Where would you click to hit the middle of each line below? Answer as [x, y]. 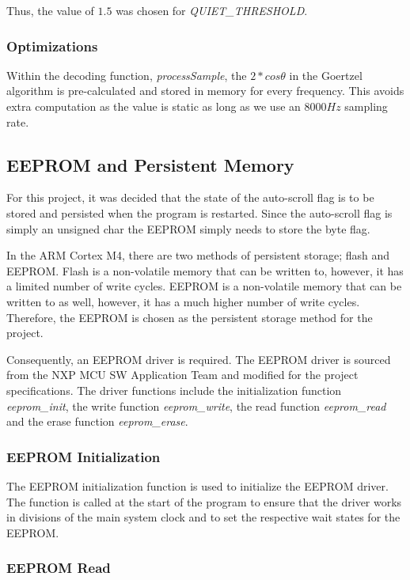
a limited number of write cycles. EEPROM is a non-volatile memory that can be [204, 286]
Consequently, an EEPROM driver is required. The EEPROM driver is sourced [199, 359]
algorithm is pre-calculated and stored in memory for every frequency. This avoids [205, 91]
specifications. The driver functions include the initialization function [174, 390]
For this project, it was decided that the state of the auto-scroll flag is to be [190, 197]
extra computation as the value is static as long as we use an [154, 106]
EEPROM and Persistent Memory [150, 164]
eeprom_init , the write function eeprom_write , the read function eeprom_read [196, 406]
